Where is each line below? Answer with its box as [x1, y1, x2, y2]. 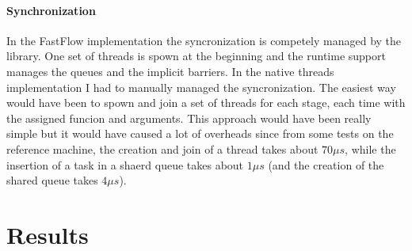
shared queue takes [6, 172, 98, 188]
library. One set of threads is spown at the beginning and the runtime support [6, 48, 386, 64]
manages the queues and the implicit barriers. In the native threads [6, 63, 334, 79]
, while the [345, 140, 396, 157]
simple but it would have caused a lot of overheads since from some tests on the [6, 125, 394, 142]
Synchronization [6, 2, 96, 18]
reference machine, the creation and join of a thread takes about [6, 140, 319, 157]
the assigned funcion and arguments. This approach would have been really [6, 109, 372, 126]
